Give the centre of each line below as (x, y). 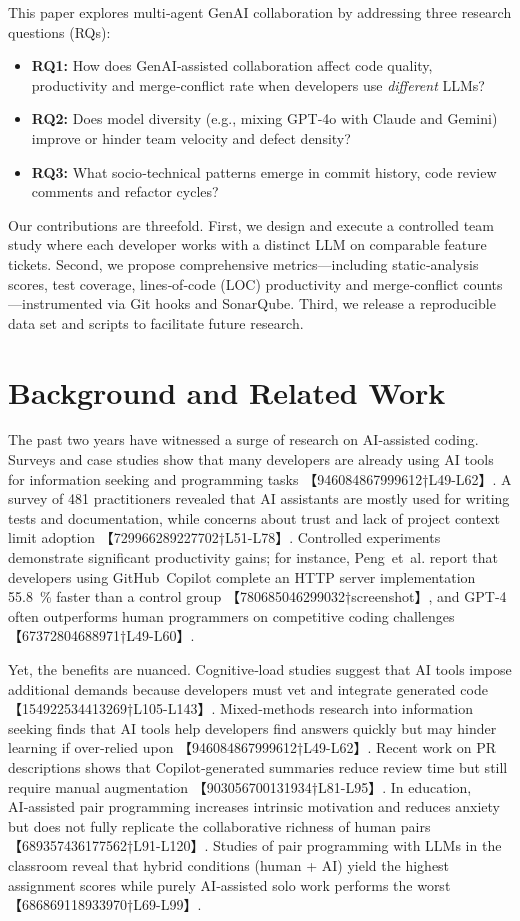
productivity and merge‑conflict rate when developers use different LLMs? (258, 84)
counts (483, 283)
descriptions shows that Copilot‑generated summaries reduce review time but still (258, 766)
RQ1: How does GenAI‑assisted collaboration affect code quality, (232, 65)
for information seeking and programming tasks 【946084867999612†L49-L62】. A (260, 478)
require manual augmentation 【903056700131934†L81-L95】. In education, (240, 786)
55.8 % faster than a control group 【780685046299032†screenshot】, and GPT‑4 (257, 596)
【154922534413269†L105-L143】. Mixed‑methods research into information (240, 708)
